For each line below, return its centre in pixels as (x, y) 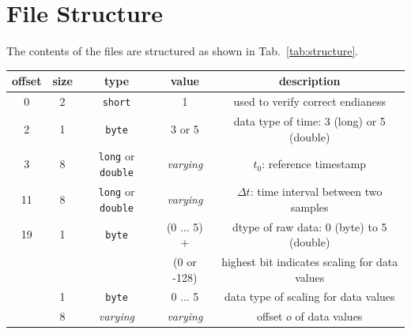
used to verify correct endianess (309, 101)
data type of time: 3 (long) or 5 (309, 120)
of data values (329, 316)
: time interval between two (316, 191)
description (309, 81)
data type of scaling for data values (309, 296)
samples (309, 206)
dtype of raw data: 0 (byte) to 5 (309, 226)
